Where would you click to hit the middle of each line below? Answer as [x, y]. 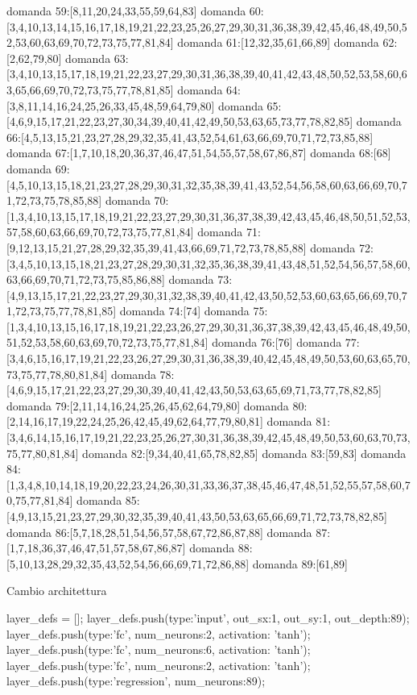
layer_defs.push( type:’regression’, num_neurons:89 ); [136, 681]
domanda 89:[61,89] [300, 563]
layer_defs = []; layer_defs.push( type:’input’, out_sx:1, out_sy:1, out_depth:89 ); [208, 617]
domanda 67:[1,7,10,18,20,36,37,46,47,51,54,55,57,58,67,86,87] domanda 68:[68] [199, 153]
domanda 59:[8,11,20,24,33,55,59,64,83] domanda [126, 10]
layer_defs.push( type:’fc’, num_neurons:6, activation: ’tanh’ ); [159, 649]
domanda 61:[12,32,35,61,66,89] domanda [278, 42]
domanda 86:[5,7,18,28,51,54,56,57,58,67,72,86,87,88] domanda [159, 532]
